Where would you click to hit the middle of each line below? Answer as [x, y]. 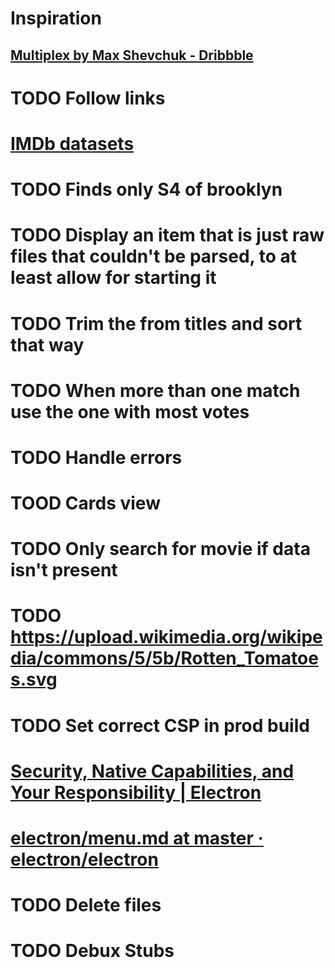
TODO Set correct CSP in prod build [160, 725]
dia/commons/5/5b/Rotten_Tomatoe [164, 658]
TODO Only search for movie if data [160, 549]
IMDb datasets [72, 143]
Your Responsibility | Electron [136, 792]
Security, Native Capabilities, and [152, 771]
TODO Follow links [88, 98]
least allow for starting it [113, 278]
